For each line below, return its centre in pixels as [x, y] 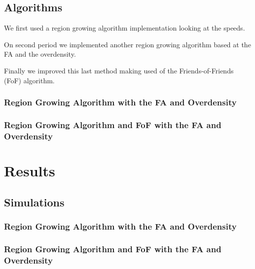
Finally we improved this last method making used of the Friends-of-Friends [119, 70]
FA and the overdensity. [40, 54]
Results [30, 170]
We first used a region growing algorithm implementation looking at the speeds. [125, 28]
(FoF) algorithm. [29, 80]
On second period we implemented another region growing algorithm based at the [127, 44]
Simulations [34, 202]
